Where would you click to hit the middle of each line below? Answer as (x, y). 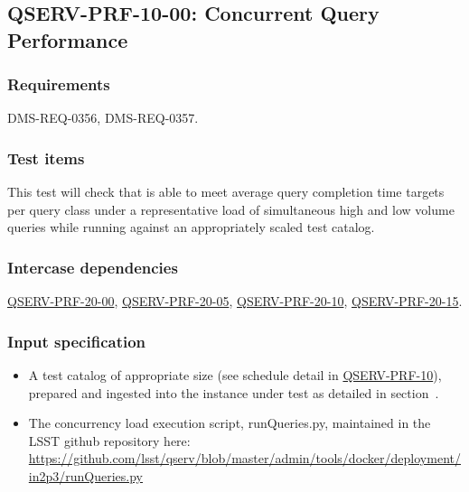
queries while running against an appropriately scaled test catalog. (191, 227)
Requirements (59, 84)
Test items (46, 158)
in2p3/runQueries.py (85, 475)
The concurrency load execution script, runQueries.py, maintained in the (230, 423)
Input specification (77, 341)
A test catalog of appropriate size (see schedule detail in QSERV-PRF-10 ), (235, 375)
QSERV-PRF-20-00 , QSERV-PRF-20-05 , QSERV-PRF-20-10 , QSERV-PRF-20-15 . (235, 301)
